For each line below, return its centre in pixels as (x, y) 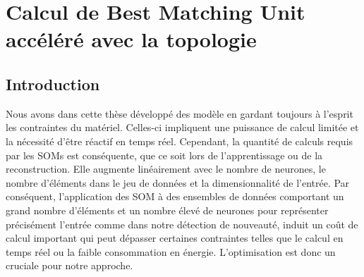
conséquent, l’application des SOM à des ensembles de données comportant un (175, 196)
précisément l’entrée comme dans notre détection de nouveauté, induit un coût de (182, 224)
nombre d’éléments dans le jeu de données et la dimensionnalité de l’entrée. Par (178, 182)
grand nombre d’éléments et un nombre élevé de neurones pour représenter (167, 210)
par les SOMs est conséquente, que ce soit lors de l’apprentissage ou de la (164, 155)
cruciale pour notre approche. (69, 265)
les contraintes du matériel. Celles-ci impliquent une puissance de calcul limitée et (182, 127)
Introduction (53, 84)
